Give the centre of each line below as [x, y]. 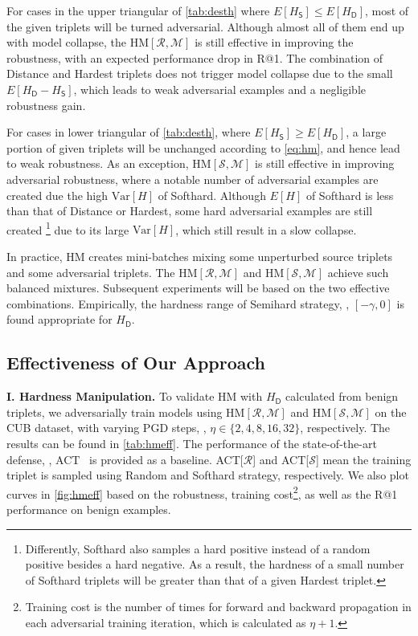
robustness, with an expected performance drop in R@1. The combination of [195, 57]
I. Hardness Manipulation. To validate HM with [135, 396]
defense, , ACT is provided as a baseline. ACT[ [125, 459]
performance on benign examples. [89, 509]
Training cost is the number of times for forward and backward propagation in [218, 607]
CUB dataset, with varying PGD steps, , [107, 428]
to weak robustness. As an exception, [98, 163]
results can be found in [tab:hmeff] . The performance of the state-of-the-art [192, 443]
